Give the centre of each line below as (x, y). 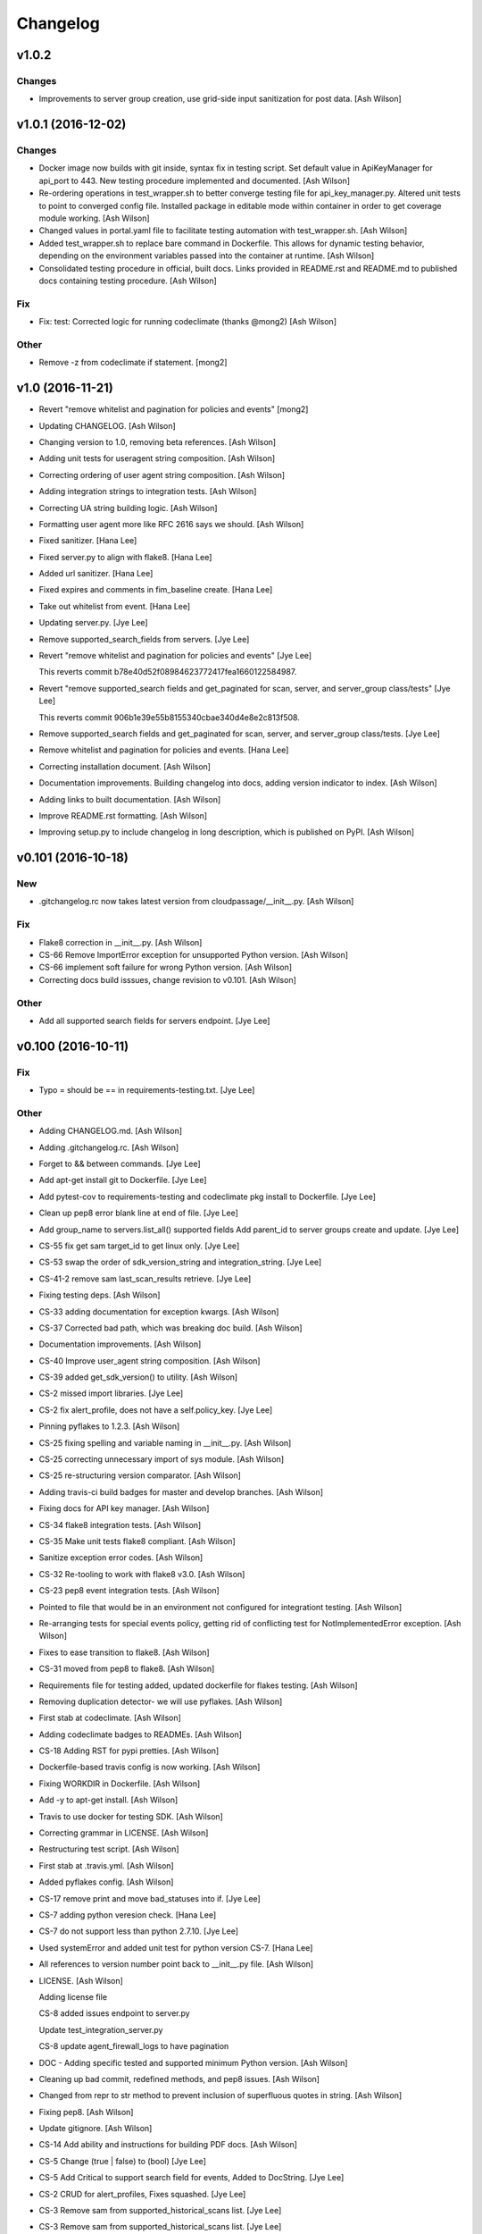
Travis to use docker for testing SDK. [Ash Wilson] (131, 1816)
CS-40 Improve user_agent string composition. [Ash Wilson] (150, 1361)
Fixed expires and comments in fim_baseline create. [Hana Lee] (156, 590)
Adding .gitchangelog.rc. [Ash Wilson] (109, 1147)
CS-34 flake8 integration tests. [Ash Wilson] (120, 1524)
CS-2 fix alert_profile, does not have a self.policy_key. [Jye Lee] (156, 1410)
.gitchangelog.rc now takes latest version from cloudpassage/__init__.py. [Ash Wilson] (196, 902)
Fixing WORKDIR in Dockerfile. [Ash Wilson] (120, 1784)
